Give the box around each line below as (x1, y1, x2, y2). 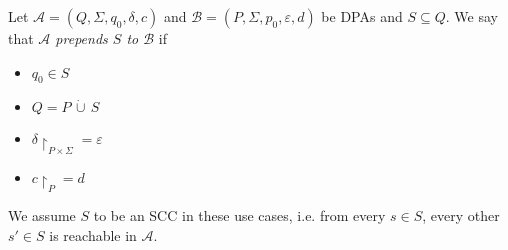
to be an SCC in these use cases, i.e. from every (93, 204, 386, 225)
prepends (55, 28, 108, 48)
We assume (8, 204, 76, 225)
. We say (445, 6, 498, 26)
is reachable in (49, 224, 137, 245)
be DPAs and (321, 6, 403, 26)
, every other (422, 204, 500, 225)
